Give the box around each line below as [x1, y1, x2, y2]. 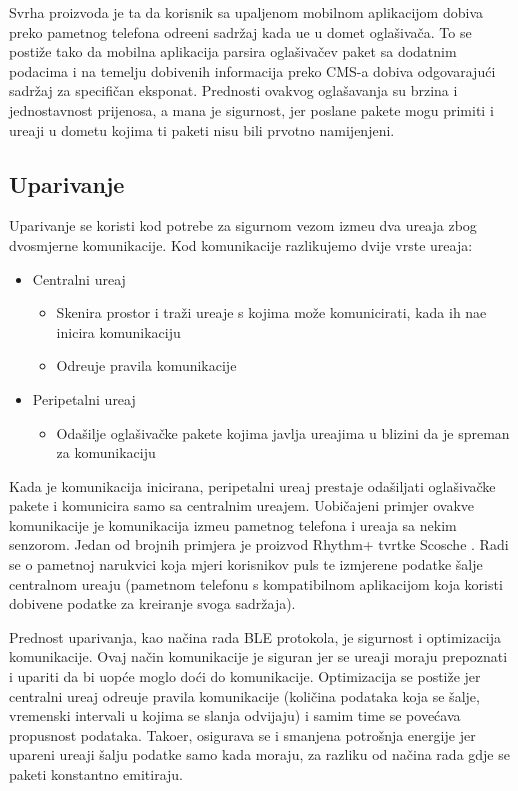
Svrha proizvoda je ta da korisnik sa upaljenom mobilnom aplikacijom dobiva [9, 2, 483, 22]
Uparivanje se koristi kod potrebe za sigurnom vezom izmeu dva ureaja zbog [9, 215, 477, 236]
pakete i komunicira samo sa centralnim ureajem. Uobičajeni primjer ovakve [9, 495, 475, 516]
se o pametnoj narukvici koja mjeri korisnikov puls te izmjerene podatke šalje [9, 554, 483, 575]
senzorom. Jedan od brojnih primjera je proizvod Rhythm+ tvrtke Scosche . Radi [9, 534, 509, 555]
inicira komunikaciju [56, 321, 181, 342]
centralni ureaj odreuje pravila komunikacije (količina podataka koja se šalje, [9, 685, 480, 706]
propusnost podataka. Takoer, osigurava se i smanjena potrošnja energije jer [9, 724, 476, 745]
